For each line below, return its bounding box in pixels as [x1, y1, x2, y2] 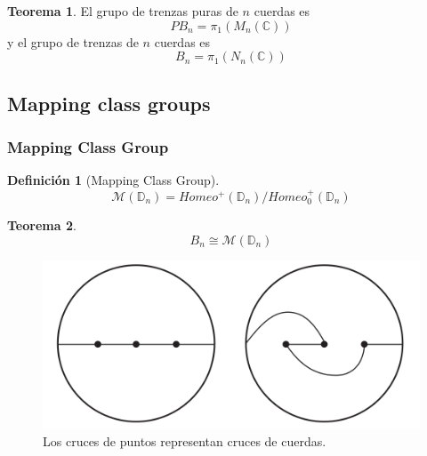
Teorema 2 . [7, 216, 77, 235]
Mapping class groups [7, 89, 211, 116]
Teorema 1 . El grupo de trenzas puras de [7, 2, 238, 20]
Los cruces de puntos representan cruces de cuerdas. [43, 432, 326, 451]
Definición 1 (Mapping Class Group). [7, 171, 220, 189]
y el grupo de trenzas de [7, 32, 139, 51]
